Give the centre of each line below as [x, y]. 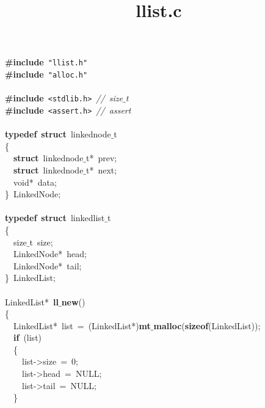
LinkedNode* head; [50, 254]
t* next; [102, 169]
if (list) [28, 337]
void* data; [35, 182]
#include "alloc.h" [46, 74]
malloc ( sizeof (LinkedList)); [207, 325]
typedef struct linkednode [58, 134]
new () [73, 301]
